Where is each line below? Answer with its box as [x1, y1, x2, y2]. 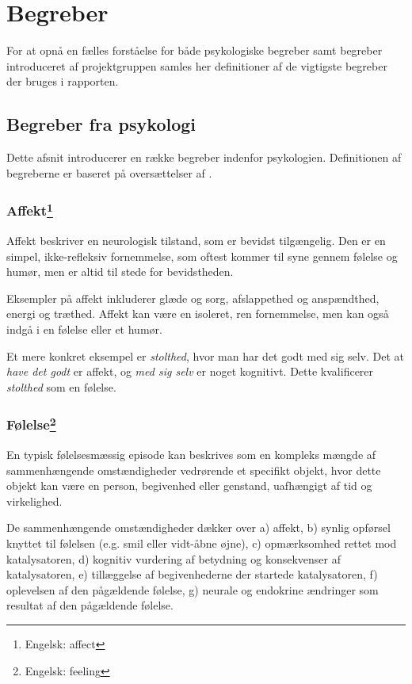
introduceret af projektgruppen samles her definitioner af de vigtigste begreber [6, 57, 387, 74]
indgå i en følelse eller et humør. [6, 320, 162, 337]
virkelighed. [6, 492, 63, 509]
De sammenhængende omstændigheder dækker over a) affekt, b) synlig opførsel [6, 519, 391, 536]
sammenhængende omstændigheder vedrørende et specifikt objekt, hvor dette [6, 461, 381, 478]
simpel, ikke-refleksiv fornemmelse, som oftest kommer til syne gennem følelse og [6, 247, 398, 264]
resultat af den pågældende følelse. [6, 597, 174, 613]
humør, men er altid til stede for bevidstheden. [6, 263, 234, 280]
